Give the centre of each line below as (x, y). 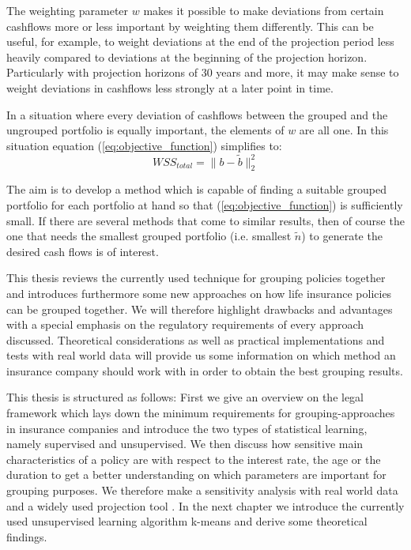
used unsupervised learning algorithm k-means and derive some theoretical (187, 521)
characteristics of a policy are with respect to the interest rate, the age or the (194, 459)
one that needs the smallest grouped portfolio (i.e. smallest (149, 236)
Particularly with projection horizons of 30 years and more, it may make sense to (203, 72)
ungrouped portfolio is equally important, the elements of (145, 130)
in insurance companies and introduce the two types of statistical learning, (187, 428)
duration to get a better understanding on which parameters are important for (196, 475)
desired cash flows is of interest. (83, 251)
